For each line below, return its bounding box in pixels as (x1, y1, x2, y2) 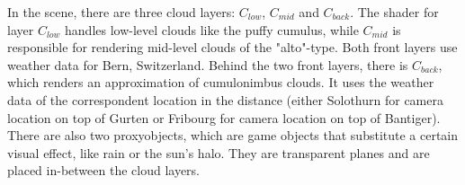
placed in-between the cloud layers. (7, 161, 200, 180)
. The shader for (350, 3, 439, 21)
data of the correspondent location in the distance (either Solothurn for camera (7, 90, 443, 109)
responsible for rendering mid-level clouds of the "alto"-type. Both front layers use (7, 38, 458, 57)
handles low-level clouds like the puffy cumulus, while (65, 20, 359, 39)
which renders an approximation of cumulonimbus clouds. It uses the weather (7, 73, 434, 92)
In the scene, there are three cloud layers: (7, 3, 236, 21)
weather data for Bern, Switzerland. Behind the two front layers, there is (7, 55, 408, 74)
